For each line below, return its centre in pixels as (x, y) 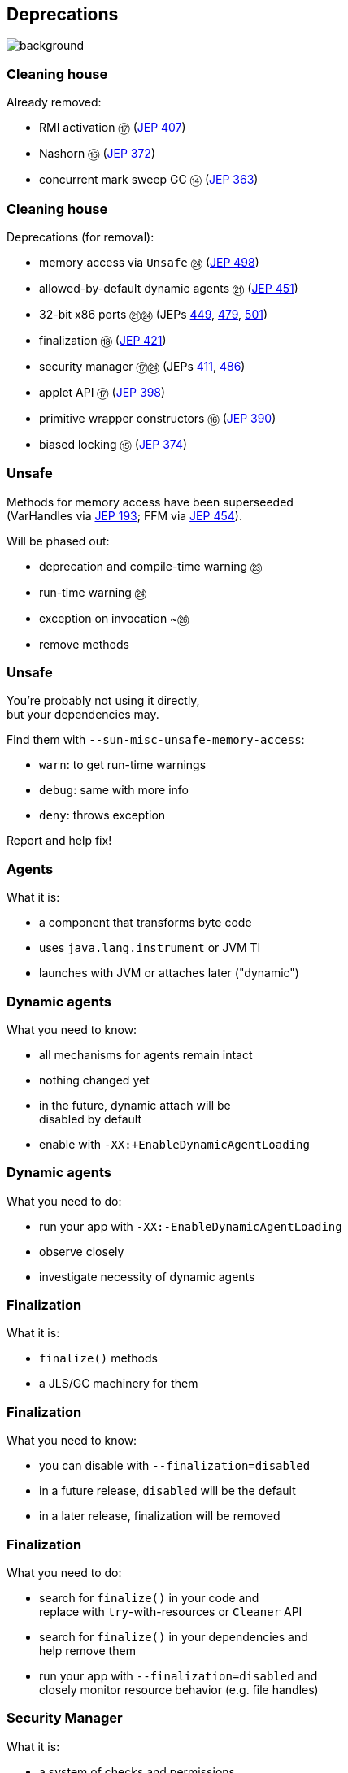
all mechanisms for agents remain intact (146, 1054)
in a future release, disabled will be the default (167, 1491)
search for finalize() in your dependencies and (174, 1636)
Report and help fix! (59, 841)
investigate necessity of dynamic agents (147, 1276)
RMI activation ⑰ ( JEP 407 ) (113, 128)
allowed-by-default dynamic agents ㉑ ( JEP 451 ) (169, 288)
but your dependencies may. (83, 715)
